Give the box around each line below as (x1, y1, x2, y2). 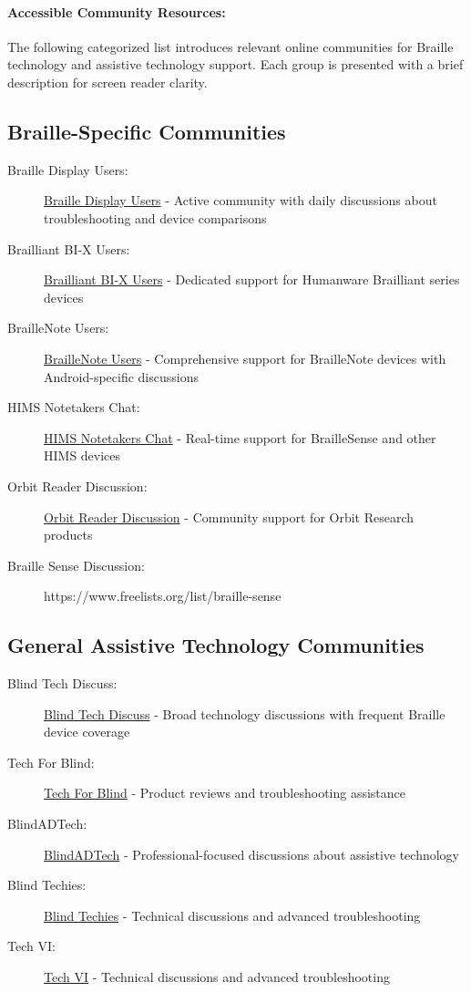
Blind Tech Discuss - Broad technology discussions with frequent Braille (44, 704, 445, 723)
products (44, 525, 93, 544)
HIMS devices (44, 446, 121, 465)
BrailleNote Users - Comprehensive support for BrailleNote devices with (44, 348, 446, 367)
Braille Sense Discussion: (7, 555, 145, 574)
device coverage (44, 722, 130, 741)
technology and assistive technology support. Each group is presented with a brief (7, 55, 464, 74)
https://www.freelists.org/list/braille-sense (44, 586, 282, 605)
